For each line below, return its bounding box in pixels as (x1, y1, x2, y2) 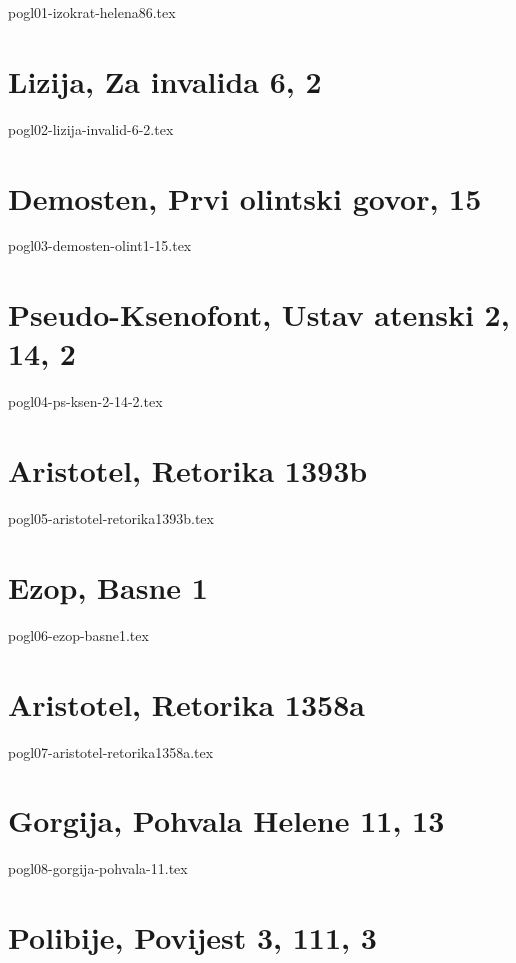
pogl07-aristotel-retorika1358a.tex (8, 741, 214, 762)
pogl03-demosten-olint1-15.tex (8, 235, 192, 256)
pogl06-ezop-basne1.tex (8, 624, 149, 645)
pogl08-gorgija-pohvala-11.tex (8, 858, 188, 879)
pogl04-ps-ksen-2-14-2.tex (8, 391, 163, 412)
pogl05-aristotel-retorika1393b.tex (8, 508, 214, 529)
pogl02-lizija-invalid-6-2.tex (8, 118, 174, 139)
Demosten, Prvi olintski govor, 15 (8, 177, 482, 218)
